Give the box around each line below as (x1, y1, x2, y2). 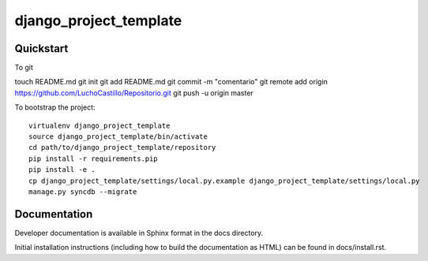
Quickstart (14, 42, 69, 55)
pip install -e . (28, 166, 96, 174)
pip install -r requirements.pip (28, 154, 158, 163)
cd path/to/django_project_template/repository (28, 143, 216, 152)
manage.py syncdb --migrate (28, 187, 137, 196)
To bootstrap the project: (14, 103, 96, 112)
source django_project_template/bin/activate (28, 132, 208, 141)
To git (14, 63, 33, 73)
